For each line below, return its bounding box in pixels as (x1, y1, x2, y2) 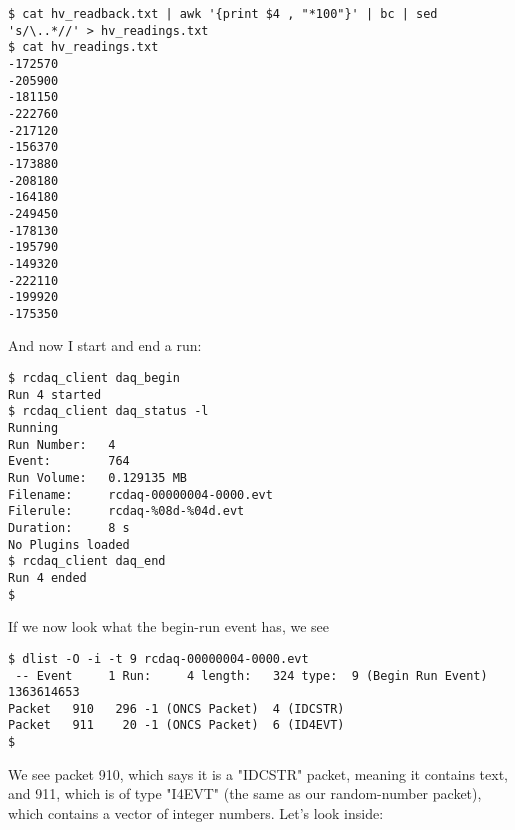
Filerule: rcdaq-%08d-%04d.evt (8, 504, 245, 519)
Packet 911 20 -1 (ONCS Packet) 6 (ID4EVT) (8, 718, 345, 733)
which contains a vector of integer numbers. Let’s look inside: (8, 802, 384, 823)
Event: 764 (8, 454, 130, 469)
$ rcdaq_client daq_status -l (8, 404, 209, 419)
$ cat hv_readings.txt (8, 40, 159, 55)
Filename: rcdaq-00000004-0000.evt (8, 487, 273, 502)
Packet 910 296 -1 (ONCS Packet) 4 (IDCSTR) (8, 701, 345, 716)
